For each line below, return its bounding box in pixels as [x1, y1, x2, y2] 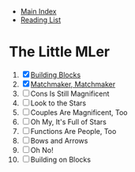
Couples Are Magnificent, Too [30, 107, 128, 117]
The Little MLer [9, 43, 111, 61]
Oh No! [30, 145, 54, 155]
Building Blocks [30, 70, 81, 79]
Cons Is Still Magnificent [30, 89, 110, 98]
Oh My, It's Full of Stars [30, 117, 107, 126]
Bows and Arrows [30, 136, 88, 145]
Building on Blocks [30, 155, 92, 164]
